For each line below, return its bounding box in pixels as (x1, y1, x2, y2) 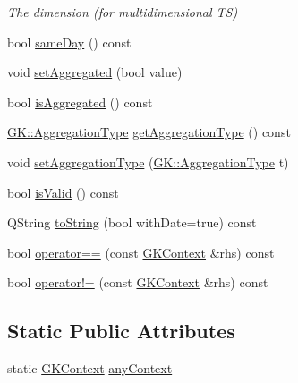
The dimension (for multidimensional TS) (7, 3, 238, 21)
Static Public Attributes (7, 317, 235, 345)
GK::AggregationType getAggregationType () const (7, 123, 291, 141)
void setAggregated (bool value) (7, 63, 183, 81)
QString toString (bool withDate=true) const (7, 213, 257, 232)
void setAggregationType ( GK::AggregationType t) (7, 152, 289, 171)
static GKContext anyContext (7, 359, 173, 378)
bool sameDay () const (7, 32, 132, 51)
